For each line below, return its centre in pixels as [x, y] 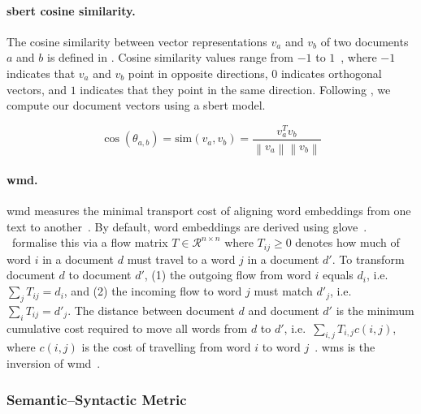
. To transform [368, 259]
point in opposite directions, [198, 73]
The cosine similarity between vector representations [137, 41]
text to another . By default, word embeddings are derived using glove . [187, 226]
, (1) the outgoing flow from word [228, 275]
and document [284, 310]
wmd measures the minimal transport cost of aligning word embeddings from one [209, 211]
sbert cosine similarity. [71, 10]
